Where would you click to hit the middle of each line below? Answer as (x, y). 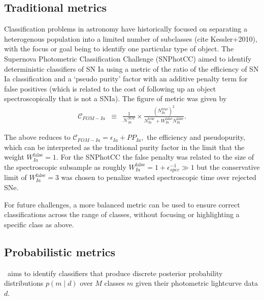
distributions (24, 283)
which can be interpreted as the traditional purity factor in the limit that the (124, 147)
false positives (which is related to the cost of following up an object (110, 88)
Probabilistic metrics (60, 251)
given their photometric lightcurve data (197, 283)
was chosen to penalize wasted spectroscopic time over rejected (159, 177)
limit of (15, 177)
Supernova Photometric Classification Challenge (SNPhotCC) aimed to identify (128, 58)
